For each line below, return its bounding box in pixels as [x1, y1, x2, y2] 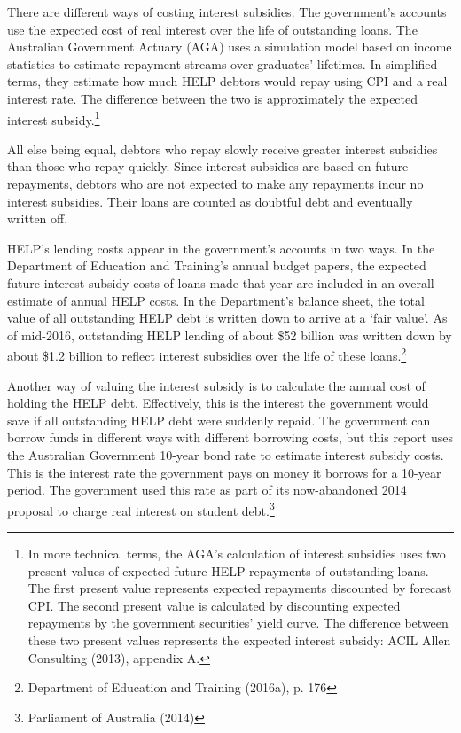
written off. [7, 209, 68, 228]
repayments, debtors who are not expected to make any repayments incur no [7, 175, 424, 192]
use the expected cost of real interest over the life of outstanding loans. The [7, 19, 418, 38]
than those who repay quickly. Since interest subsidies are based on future [7, 157, 409, 175]
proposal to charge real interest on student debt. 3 [7, 498, 275, 519]
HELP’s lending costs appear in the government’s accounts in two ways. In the [7, 238, 435, 257]
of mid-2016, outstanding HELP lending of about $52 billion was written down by [7, 325, 452, 344]
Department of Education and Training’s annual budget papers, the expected [7, 256, 426, 275]
